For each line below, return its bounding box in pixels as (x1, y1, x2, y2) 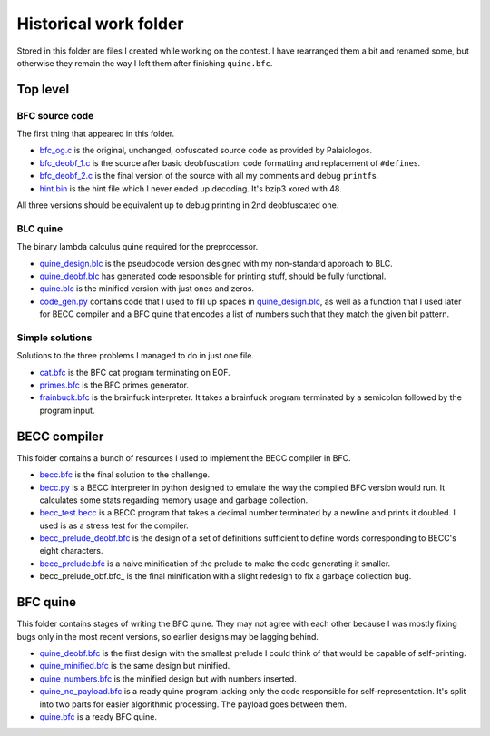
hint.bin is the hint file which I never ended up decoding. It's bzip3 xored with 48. (39, 182, 342, 194)
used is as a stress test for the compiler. (39, 520, 190, 531)
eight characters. (39, 545, 103, 556)
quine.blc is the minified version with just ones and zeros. (39, 283, 254, 294)
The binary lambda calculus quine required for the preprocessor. (16, 241, 259, 252)
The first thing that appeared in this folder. (16, 128, 175, 140)
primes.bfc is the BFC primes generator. (39, 379, 190, 390)
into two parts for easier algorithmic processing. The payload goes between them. (39, 699, 347, 710)
